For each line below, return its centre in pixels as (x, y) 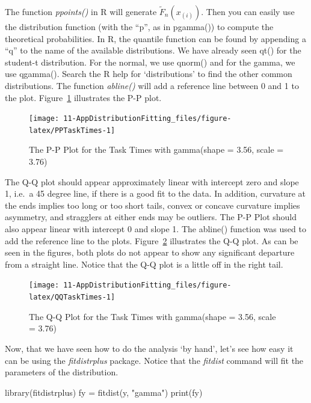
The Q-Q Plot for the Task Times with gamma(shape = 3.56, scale (152, 316)
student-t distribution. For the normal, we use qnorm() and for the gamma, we (150, 62)
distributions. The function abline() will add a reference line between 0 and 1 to (152, 85)
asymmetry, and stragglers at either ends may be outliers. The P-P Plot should (151, 217)
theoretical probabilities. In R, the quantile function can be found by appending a (155, 38)
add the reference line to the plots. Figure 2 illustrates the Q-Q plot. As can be (152, 240)
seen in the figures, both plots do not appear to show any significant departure (150, 252)
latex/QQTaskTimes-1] (72, 297)
